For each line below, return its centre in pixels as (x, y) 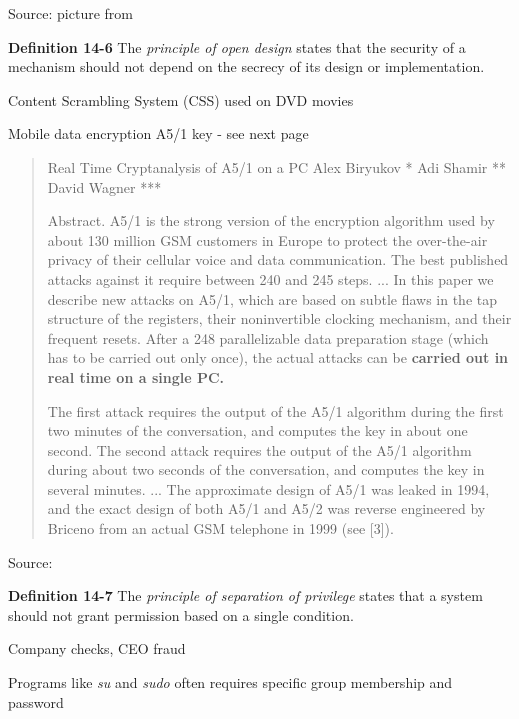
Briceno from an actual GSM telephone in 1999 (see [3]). (220, 528)
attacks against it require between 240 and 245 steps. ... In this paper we (270, 278)
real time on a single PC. (136, 376)
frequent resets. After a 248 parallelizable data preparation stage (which (268, 337)
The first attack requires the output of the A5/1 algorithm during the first (275, 410)
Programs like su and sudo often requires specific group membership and (230, 682)
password (36, 701)
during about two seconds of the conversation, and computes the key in (266, 469)
